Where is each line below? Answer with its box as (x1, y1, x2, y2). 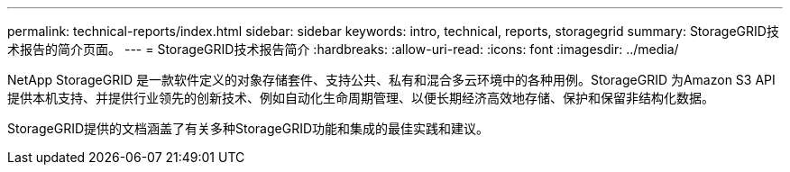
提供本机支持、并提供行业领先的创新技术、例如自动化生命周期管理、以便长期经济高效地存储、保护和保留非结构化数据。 (7, 90, 714, 105)
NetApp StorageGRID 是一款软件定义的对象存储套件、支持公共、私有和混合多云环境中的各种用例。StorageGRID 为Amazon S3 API (7, 72, 776, 87)
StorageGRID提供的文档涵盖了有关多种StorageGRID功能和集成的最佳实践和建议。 (7, 121, 490, 136)
